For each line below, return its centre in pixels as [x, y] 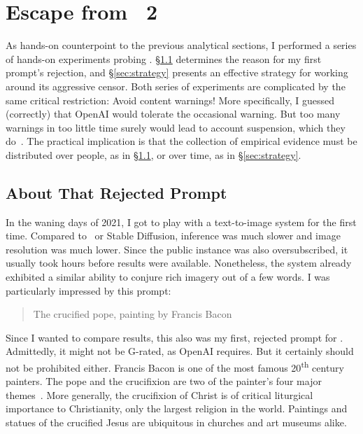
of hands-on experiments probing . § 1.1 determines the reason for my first [164, 58]
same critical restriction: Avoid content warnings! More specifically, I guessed [170, 100]
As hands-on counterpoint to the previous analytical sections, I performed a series [181, 45]
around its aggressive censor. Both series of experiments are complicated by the [176, 86]
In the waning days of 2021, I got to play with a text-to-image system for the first [181, 222]
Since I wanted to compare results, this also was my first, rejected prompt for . [175, 337]
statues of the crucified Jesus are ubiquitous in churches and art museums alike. [176, 422]
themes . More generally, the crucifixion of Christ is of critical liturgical [159, 394]
